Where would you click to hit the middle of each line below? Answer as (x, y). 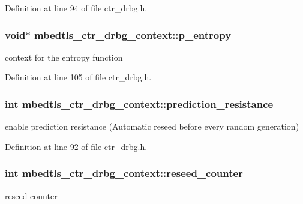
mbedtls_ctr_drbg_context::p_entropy (133, 34)
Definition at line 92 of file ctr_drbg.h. (76, 146)
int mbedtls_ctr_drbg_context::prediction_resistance (139, 103)
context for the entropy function (64, 57)
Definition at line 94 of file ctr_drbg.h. (76, 8)
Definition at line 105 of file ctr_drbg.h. (78, 77)
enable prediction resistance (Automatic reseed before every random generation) (152, 126)
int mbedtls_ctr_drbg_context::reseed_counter (124, 173)
